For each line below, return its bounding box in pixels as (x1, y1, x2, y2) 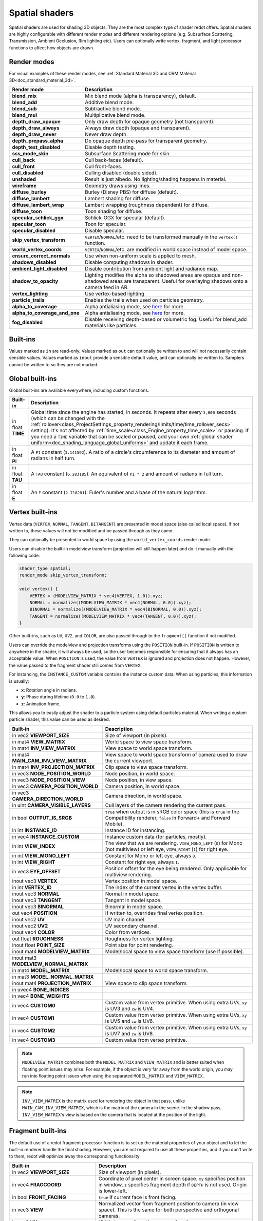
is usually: (9, 678, 29, 684)
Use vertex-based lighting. (85, 291, 146, 297)
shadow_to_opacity (12, 278, 58, 285)
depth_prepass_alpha (12, 137, 63, 144)
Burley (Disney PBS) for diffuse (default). (85, 189, 179, 195)
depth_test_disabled (12, 144, 60, 151)
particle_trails (12, 297, 45, 304)
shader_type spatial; (19, 566, 71, 571)
